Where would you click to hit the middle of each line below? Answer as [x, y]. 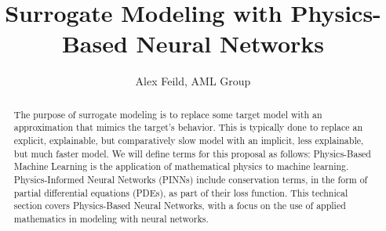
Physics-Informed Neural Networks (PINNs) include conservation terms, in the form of [191, 179]
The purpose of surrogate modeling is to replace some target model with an [168, 114]
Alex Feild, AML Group [193, 81]
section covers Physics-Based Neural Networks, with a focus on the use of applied [180, 206]
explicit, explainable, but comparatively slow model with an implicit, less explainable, [189, 141]
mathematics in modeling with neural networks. [111, 218]
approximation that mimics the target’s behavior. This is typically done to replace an [188, 127]
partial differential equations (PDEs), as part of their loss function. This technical [181, 192]
